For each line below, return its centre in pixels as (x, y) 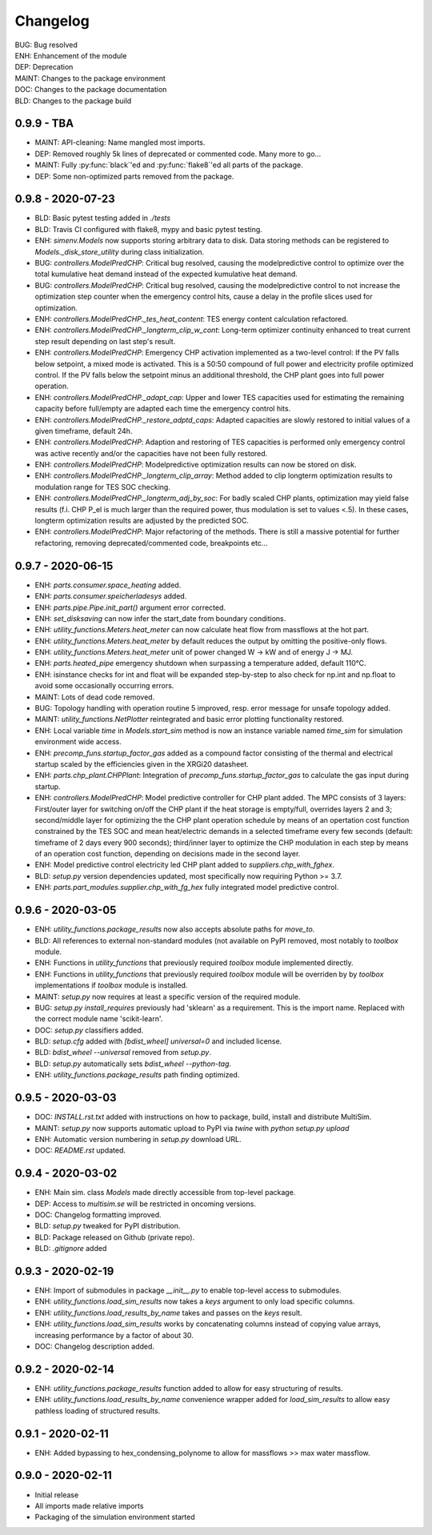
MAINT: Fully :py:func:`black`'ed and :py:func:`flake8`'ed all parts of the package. (169, 165)
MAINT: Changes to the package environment (90, 78)
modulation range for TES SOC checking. (103, 487)
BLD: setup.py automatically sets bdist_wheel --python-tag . (133, 1064)
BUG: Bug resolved (46, 45)
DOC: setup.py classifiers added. (89, 1030)
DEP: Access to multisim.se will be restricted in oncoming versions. (145, 1204)
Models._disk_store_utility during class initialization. (120, 251)
